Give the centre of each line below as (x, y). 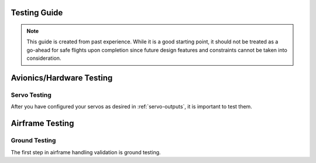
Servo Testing (31, 95)
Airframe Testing (42, 123)
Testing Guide (37, 13)
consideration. (44, 58)
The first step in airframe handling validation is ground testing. (86, 152)
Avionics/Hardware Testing (62, 78)
